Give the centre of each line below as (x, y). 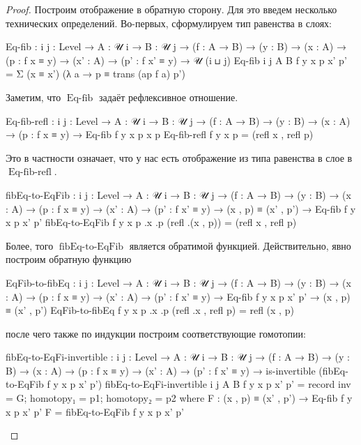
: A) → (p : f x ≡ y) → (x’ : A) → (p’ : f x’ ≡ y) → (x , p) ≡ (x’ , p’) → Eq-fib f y (181, 208)
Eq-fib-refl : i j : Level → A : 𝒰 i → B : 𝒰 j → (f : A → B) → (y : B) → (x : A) (178, 120)
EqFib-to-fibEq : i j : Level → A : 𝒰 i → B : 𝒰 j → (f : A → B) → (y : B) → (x (178, 282)
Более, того (30, 245)
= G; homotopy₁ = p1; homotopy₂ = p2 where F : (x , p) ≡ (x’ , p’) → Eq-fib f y (179, 398)
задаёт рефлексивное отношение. (168, 97)
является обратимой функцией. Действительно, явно (240, 245)
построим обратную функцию (69, 259)
